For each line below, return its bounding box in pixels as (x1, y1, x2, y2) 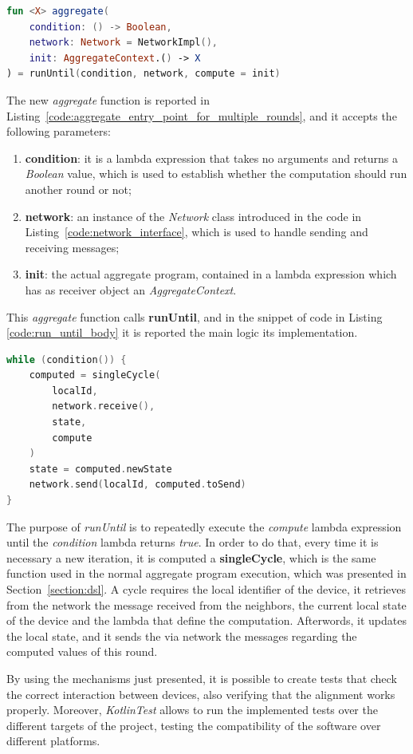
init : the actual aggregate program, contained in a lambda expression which (25, 266, 397, 282)
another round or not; (25, 180, 132, 197)
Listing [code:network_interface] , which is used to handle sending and (25, 223, 368, 240)
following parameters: (6, 123, 111, 140)
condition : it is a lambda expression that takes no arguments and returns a (25, 149, 399, 166)
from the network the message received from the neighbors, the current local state (6, 596, 407, 613)
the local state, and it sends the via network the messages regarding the (6, 627, 357, 644)
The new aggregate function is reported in (6, 91, 210, 108)
